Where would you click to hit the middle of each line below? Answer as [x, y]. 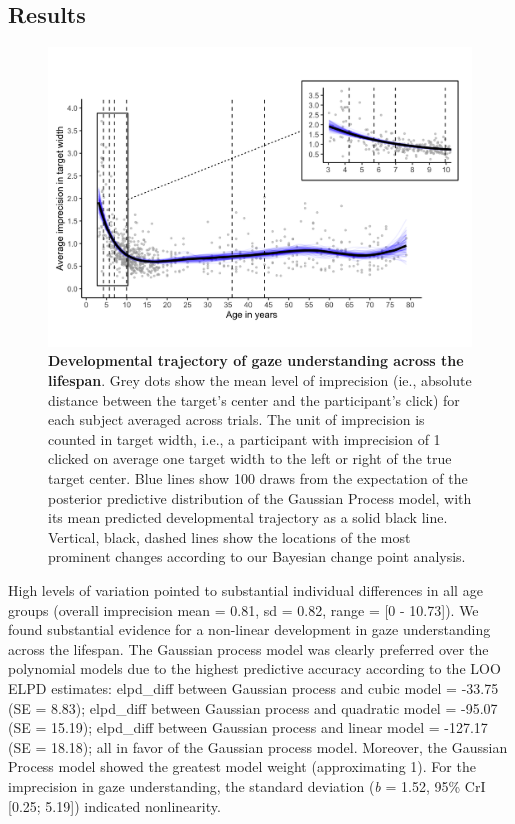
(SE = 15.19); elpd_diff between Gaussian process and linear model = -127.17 [248, 727]
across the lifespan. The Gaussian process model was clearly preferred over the [248, 648]
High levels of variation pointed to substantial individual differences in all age [245, 589]
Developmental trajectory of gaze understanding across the [256, 360]
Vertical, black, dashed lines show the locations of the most [229, 536]
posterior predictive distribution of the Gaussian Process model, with [260, 497]
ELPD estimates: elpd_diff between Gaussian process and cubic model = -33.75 [253, 687]
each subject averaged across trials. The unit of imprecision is [236, 419]
